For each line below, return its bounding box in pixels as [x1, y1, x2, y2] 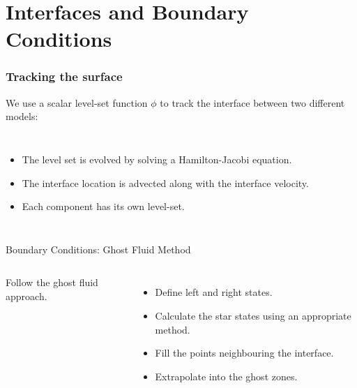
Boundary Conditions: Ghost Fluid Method [6, 241, 191, 256]
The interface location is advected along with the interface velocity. [22, 175, 309, 190]
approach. [6, 288, 47, 303]
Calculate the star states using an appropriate [155, 308, 351, 322]
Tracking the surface [6, 68, 123, 85]
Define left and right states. [155, 285, 273, 299]
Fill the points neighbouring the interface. [155, 345, 334, 360]
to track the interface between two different [160, 95, 345, 110]
